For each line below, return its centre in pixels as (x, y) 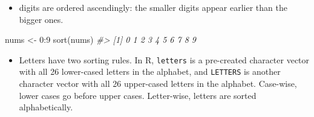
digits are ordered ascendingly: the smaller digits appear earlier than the (153, 7)
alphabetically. (46, 107)
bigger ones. (41, 19)
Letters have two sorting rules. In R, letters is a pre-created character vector (164, 59)
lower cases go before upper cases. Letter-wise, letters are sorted (138, 95)
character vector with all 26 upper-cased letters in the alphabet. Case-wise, (158, 84)
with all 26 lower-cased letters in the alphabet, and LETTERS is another (150, 71)
